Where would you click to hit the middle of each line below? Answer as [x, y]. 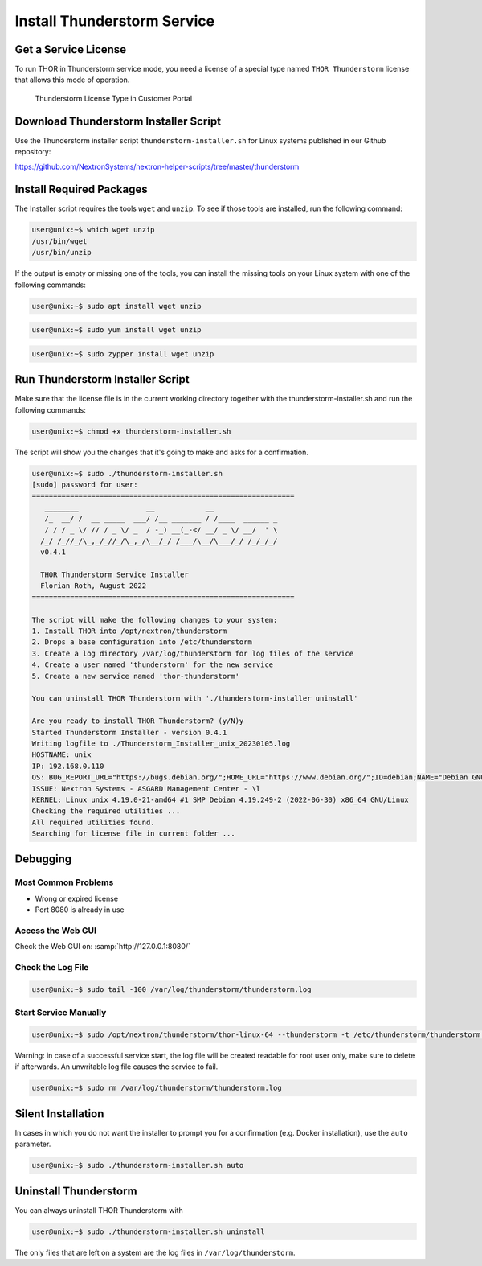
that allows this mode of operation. [72, 80]
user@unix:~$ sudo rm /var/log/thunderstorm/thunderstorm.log [157, 1088]
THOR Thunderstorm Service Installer [114, 575]
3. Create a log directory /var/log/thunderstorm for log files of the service [193, 653]
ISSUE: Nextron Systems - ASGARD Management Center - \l [146, 789]
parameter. [33, 1144]
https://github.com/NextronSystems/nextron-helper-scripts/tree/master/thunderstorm [157, 166]
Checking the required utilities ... [106, 811]
